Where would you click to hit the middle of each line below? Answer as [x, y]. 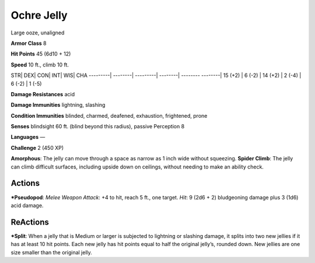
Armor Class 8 [29, 43]
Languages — [28, 137]
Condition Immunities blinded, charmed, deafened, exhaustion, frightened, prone [109, 115]
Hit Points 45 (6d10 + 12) [41, 54]
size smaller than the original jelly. [52, 252]
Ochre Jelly [39, 15]
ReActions [30, 222]
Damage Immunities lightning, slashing [58, 105]
